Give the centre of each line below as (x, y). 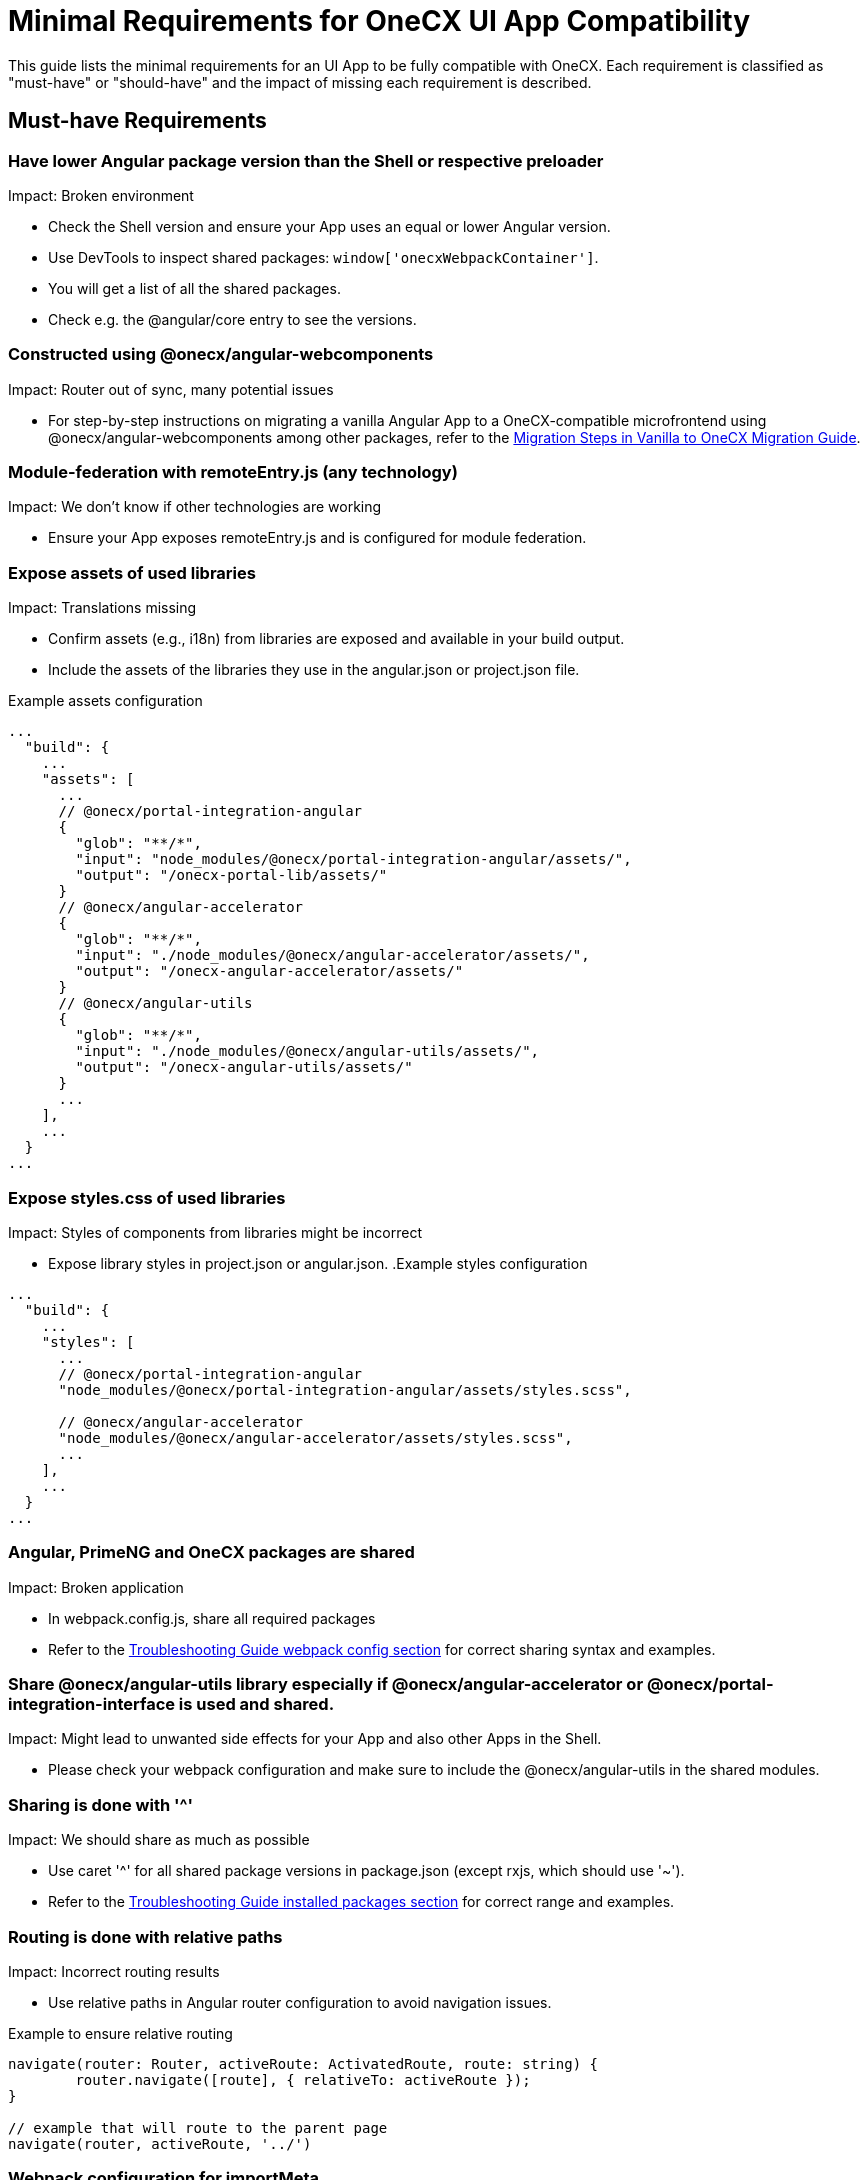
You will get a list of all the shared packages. (194, 288)
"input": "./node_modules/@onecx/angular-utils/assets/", (307, 1051)
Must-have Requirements (137, 121)
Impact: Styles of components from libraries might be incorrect (215, 1232)
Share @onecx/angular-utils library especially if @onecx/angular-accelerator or (326, 1684)
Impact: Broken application (96, 1587)
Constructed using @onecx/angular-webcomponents (221, 354)
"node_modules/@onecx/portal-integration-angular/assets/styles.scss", (345, 1389)
